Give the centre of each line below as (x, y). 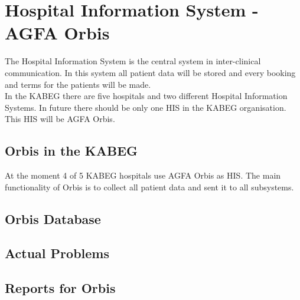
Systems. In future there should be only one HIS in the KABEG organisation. (146, 107)
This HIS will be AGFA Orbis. (60, 119)
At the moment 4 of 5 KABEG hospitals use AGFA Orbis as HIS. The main (143, 175)
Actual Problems (57, 253)
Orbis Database (53, 218)
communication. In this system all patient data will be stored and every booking (150, 72)
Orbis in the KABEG (71, 151)
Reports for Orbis (60, 288)
